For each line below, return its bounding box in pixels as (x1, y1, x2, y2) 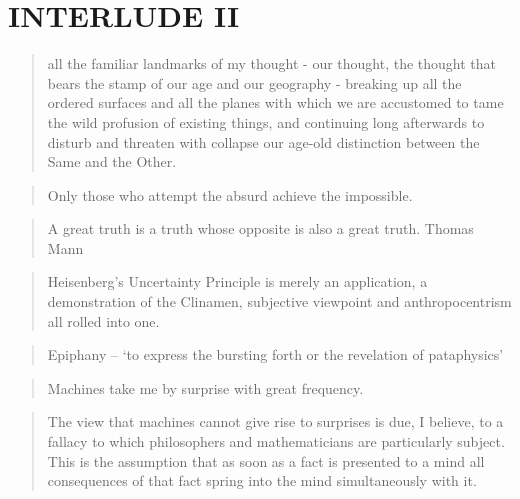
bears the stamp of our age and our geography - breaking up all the (47, 72, 462, 93)
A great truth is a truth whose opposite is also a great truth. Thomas (47, 218, 474, 239)
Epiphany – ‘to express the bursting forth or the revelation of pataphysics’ (47, 344, 504, 365)
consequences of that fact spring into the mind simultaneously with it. (47, 470, 477, 491)
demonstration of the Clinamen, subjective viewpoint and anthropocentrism (47, 291, 512, 312)
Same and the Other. (47, 151, 177, 172)
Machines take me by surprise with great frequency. (47, 377, 364, 398)
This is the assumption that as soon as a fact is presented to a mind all (47, 450, 485, 471)
